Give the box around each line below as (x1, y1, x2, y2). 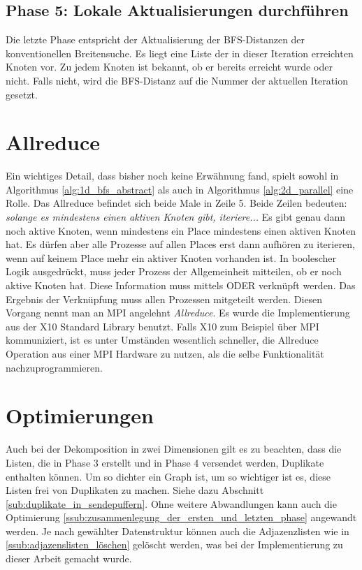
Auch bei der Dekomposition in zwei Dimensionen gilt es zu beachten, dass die (6, 441, 342, 456)
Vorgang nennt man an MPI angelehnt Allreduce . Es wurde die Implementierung (6, 305, 350, 320)
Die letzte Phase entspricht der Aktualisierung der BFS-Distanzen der (6, 32, 305, 47)
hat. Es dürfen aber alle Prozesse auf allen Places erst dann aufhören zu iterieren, (6, 237, 355, 251)
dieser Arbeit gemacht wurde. (6, 551, 132, 566)
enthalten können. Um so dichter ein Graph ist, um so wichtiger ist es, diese (6, 469, 331, 483)
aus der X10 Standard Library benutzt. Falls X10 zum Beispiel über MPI (6, 319, 319, 333)
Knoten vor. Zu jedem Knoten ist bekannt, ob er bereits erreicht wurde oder (6, 59, 333, 74)
